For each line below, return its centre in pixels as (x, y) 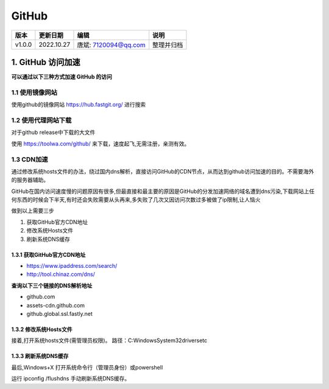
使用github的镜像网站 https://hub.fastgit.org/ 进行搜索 (79, 105)
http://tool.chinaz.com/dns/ (61, 275)
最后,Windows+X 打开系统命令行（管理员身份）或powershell (87, 367)
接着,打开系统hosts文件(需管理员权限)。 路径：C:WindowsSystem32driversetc (109, 340)
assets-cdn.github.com (56, 305)
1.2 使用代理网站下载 (41, 120)
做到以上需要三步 (33, 211)
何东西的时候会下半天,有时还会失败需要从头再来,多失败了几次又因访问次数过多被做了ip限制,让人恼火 (136, 200)
